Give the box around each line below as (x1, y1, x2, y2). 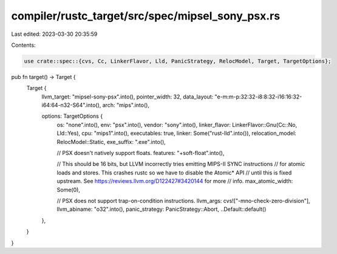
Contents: (11, 41, 36, 49)
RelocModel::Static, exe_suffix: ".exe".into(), (56, 138, 166, 145)
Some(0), (56, 186, 80, 193)
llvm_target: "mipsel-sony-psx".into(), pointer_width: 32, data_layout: (41, 93, 214, 100)
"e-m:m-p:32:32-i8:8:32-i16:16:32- (214, 93, 302, 100)
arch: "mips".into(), (102, 101, 150, 109)
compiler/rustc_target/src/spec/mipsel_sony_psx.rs (11, 9, 281, 22)
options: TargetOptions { (41, 112, 103, 120)
